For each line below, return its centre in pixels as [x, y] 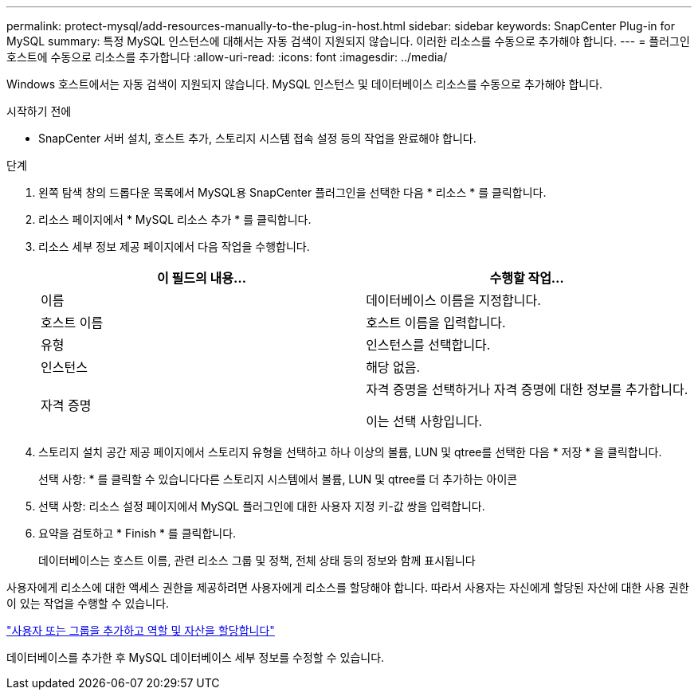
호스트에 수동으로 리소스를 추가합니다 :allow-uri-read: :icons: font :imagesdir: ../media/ [227, 57]
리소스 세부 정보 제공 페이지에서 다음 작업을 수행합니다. [174, 246]
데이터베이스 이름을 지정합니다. [453, 300]
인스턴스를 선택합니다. [428, 345]
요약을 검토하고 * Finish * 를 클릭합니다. [137, 533]
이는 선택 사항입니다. [424, 421]
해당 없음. [393, 367]
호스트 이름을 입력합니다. [436, 323]
